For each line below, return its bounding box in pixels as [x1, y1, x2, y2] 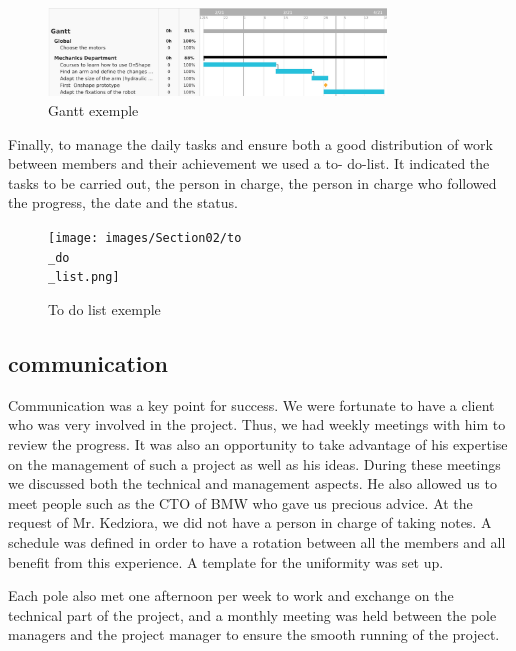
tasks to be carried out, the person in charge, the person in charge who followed [8, 172, 497, 193]
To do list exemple [48, 298, 161, 319]
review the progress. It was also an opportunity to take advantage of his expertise [8, 433, 508, 454]
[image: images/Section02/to [48, 231, 242, 245]
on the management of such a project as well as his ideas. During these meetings [8, 453, 501, 474]
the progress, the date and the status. [8, 192, 238, 213]
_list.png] [48, 270, 120, 285]
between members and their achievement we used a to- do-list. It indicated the [8, 153, 490, 174]
